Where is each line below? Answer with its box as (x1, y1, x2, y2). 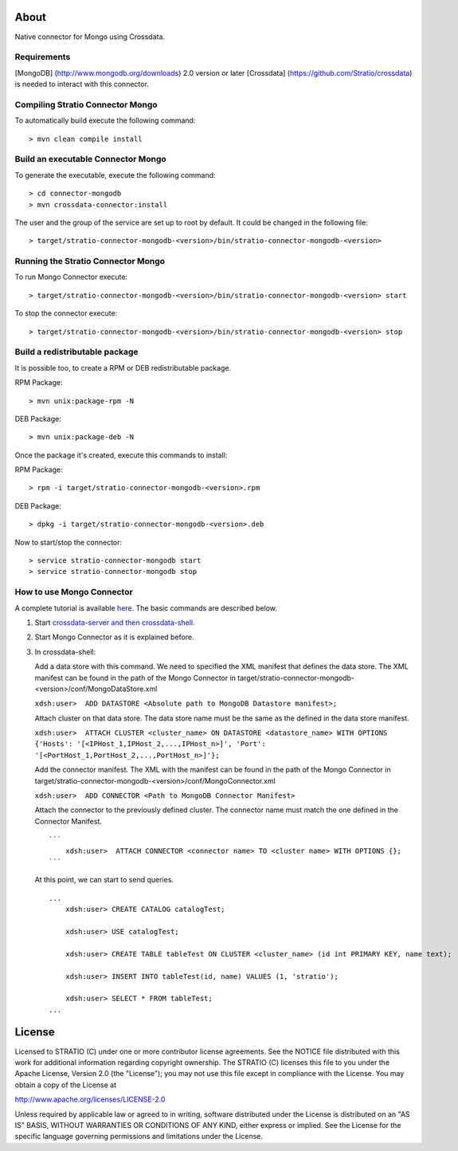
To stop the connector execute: (14, 308, 118, 318)
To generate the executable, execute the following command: (14, 170, 216, 179)
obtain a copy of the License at (14, 1080, 117, 1090)
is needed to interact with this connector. (14, 80, 149, 89)
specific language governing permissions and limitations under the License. (14, 1132, 263, 1141)
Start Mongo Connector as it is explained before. (34, 632, 194, 642)
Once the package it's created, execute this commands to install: (14, 450, 228, 460)
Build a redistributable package (14, 347, 139, 358)
